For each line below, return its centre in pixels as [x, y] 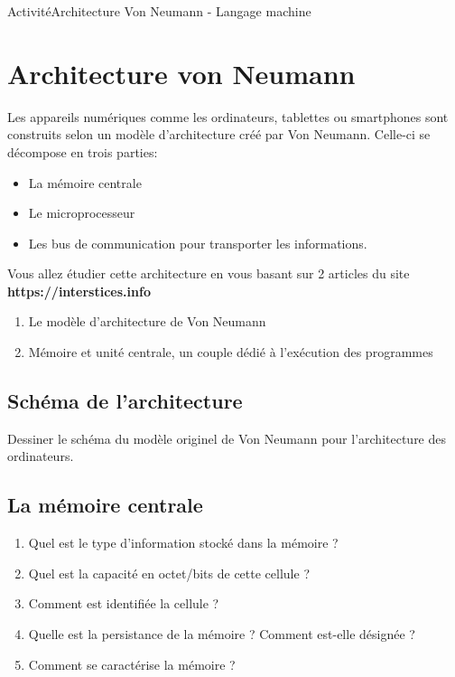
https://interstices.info [79, 291]
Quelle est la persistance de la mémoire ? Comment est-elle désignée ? [222, 634]
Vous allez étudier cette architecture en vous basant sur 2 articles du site [209, 273]
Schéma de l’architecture [125, 401]
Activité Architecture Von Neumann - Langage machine [159, 11]
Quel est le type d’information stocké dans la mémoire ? [183, 543]
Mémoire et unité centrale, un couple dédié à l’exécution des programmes [231, 352]
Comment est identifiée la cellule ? [124, 603]
